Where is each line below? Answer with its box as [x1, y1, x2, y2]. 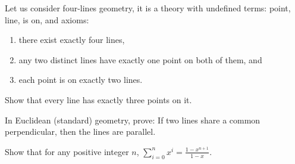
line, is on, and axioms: [5, 13, 89, 26]
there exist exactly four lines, [18, 33, 125, 46]
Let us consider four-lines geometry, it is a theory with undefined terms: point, [5, 2, 291, 14]
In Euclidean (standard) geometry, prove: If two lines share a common [5, 113, 261, 126]
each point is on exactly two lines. [18, 73, 143, 86]
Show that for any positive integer [5, 145, 129, 157]
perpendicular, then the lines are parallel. [5, 125, 156, 138]
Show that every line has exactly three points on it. [5, 93, 192, 106]
